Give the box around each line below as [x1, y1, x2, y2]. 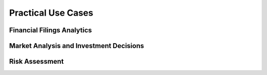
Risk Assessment [9, 57, 64, 66]
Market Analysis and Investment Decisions [9, 42, 144, 50]
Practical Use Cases [9, 7, 93, 18]
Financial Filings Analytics [9, 26, 92, 34]
